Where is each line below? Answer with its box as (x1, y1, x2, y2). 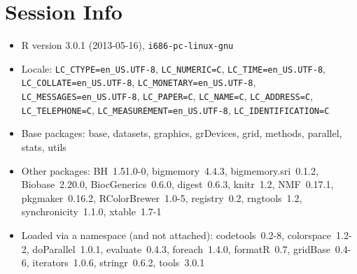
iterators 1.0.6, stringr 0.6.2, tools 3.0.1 (32, 255, 205, 270)
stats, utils (21, 140, 66, 154)
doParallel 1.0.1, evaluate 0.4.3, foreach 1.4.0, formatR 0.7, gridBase (32, 241, 330, 256)
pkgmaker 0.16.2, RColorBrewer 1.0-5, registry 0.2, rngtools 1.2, (21, 190, 302, 205)
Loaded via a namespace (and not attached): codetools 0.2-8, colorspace (21, 227, 332, 242)
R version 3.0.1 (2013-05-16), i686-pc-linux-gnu (21, 38, 234, 52)
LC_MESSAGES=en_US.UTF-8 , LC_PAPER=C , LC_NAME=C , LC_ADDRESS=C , (21, 89, 313, 103)
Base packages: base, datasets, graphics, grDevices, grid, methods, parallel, (21, 126, 342, 140)
